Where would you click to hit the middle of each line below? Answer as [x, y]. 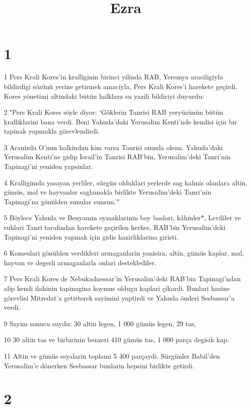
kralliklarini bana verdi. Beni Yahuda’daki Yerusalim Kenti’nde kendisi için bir [121, 121]
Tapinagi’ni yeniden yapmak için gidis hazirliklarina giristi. [91, 236]
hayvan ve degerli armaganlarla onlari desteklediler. [80, 262]
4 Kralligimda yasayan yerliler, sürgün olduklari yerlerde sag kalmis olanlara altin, [126, 182]
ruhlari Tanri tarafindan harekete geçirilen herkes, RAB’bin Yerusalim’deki [115, 227]
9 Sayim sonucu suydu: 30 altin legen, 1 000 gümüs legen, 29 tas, [100, 323]
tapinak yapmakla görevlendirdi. [52, 131]
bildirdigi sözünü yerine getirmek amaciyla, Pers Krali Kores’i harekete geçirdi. [121, 86]
